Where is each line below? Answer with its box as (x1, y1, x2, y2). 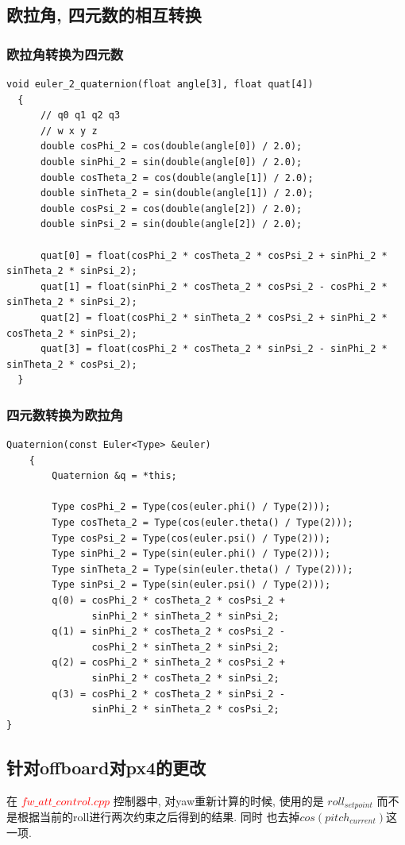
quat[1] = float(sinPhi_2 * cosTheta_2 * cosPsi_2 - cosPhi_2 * (40, 280, 388, 292)
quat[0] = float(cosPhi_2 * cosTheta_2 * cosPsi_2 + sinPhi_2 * (40, 249, 388, 261)
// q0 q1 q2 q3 (40, 110, 121, 122)
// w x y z (40, 125, 98, 137)
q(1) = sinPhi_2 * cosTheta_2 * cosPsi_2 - (52, 626, 285, 638)
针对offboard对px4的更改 (6, 754, 206, 779)
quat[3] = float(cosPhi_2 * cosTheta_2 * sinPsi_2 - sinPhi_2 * (40, 343, 388, 355)
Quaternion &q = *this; (52, 470, 177, 482)
